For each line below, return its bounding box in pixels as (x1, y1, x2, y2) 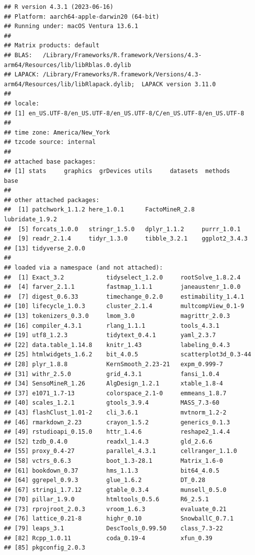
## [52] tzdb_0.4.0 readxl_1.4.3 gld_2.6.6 (4, 438, 213, 445)
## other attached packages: (4, 196, 100, 204)
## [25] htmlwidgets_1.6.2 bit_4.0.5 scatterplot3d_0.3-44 (4, 351, 252, 358)
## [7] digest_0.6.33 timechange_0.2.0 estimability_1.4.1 (4, 293, 244, 300)
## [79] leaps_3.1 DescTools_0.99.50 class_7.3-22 (4, 525, 223, 532)
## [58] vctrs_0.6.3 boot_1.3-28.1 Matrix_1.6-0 (4, 457, 223, 464)
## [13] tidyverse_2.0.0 (4, 244, 85, 252)
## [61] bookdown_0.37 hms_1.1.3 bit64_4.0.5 (4, 467, 219, 474)
